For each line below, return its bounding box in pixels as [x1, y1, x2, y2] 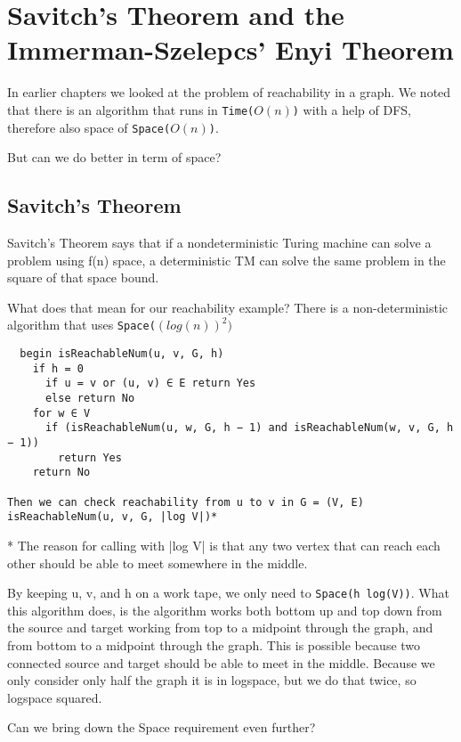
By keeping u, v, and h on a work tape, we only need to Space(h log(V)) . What [7, 583, 449, 602]
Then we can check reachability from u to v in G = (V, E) [7, 495, 364, 509]
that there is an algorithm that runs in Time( [7, 100, 255, 118]
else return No [44, 392, 135, 405]
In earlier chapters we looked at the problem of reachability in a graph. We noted [7, 83, 451, 102]
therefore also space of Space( [7, 118, 171, 136]
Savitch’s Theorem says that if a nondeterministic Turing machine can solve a [7, 233, 432, 252]
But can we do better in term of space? [7, 148, 222, 167]
